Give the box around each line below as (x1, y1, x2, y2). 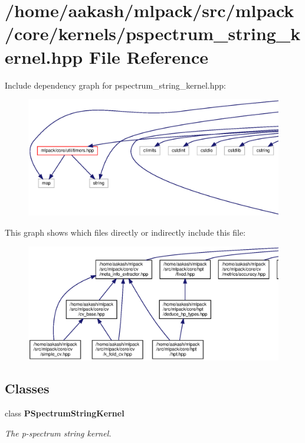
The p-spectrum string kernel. (5, 426, 111, 439)
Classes (5, 379, 50, 398)
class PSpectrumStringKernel (5, 407, 124, 419)
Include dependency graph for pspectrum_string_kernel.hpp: (5, 79, 226, 91)
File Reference (88, 44, 209, 69)
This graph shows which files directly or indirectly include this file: (5, 226, 246, 238)
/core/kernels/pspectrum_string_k (5, 21, 301, 45)
